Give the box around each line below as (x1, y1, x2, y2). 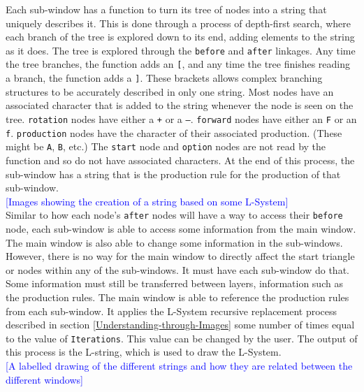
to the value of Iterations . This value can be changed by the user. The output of (6, 331, 358, 345)
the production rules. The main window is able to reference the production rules (6, 289, 349, 304)
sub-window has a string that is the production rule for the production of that (6, 166, 341, 181)
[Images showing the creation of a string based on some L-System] (6, 194, 289, 208)
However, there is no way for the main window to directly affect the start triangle (6, 249, 355, 263)
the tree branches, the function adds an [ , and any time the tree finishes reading (6, 57, 350, 71)
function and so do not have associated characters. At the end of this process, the (6, 152, 355, 167)
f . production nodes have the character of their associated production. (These (6, 125, 342, 140)
